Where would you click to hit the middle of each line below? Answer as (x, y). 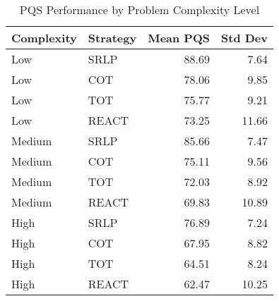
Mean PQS (179, 38)
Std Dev (244, 38)
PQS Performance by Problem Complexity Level (139, 10)
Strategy (112, 38)
